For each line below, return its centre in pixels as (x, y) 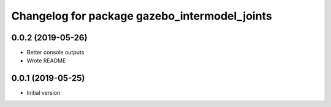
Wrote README (46, 61)
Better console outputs (55, 53)
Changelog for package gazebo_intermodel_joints (142, 16)
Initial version (44, 93)
